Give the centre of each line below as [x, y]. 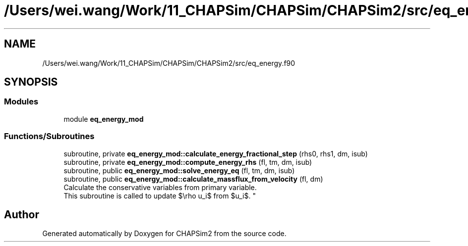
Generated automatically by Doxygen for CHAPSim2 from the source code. [164, 234]
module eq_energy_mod [104, 119]
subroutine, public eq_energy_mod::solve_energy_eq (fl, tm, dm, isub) [179, 170]
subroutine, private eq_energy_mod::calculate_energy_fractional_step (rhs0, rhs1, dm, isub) [216, 153]
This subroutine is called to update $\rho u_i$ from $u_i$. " [160, 196]
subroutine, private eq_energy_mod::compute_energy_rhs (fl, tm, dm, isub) [188, 162]
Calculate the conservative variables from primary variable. [160, 187]
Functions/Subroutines [49, 136]
